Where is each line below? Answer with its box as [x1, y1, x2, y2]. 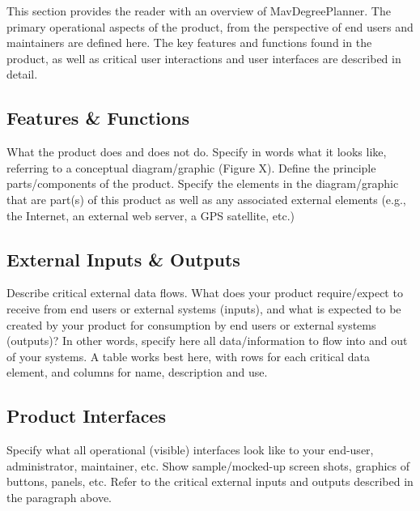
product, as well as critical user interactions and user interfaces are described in [6, 49, 401, 66]
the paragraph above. [6, 488, 112, 505]
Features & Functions [6, 105, 190, 130]
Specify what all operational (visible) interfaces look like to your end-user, [6, 441, 374, 458]
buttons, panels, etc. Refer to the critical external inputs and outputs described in [6, 473, 414, 490]
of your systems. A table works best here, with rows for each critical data [6, 347, 371, 364]
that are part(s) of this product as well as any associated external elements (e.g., [6, 190, 406, 207]
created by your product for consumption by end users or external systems [6, 316, 376, 333]
